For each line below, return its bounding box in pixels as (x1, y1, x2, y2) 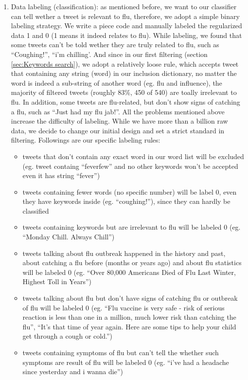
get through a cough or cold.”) (22, 331, 113, 341)
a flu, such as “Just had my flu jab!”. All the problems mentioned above (11, 106, 225, 116)
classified (22, 205, 49, 216)
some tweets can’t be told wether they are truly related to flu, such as (11, 39, 219, 50)
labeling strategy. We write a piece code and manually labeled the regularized (11, 20, 242, 31)
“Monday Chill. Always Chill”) (22, 232, 115, 242)
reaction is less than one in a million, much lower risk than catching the (22, 312, 236, 322)
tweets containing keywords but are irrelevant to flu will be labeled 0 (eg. (22, 222, 241, 232)
